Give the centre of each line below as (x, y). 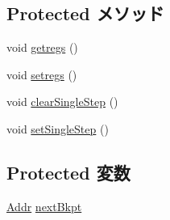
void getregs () (42, 47)
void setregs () (42, 74)
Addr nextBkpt (44, 206)
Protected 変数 (68, 172)
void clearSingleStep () (62, 102)
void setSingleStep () (58, 128)
